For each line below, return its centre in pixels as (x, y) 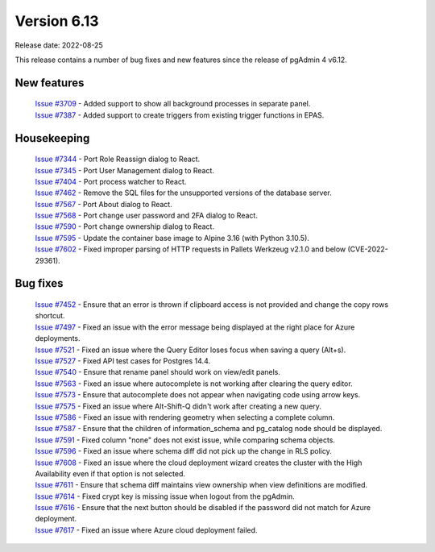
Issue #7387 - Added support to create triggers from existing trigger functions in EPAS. (180, 115)
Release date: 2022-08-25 (59, 45)
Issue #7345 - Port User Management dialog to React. (125, 170)
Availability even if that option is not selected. (110, 473)
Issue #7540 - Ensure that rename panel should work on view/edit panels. (158, 372)
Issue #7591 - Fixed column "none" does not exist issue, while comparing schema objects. (185, 440)
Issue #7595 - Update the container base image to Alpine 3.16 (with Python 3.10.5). (172, 238)
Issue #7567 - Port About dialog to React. (104, 204)
